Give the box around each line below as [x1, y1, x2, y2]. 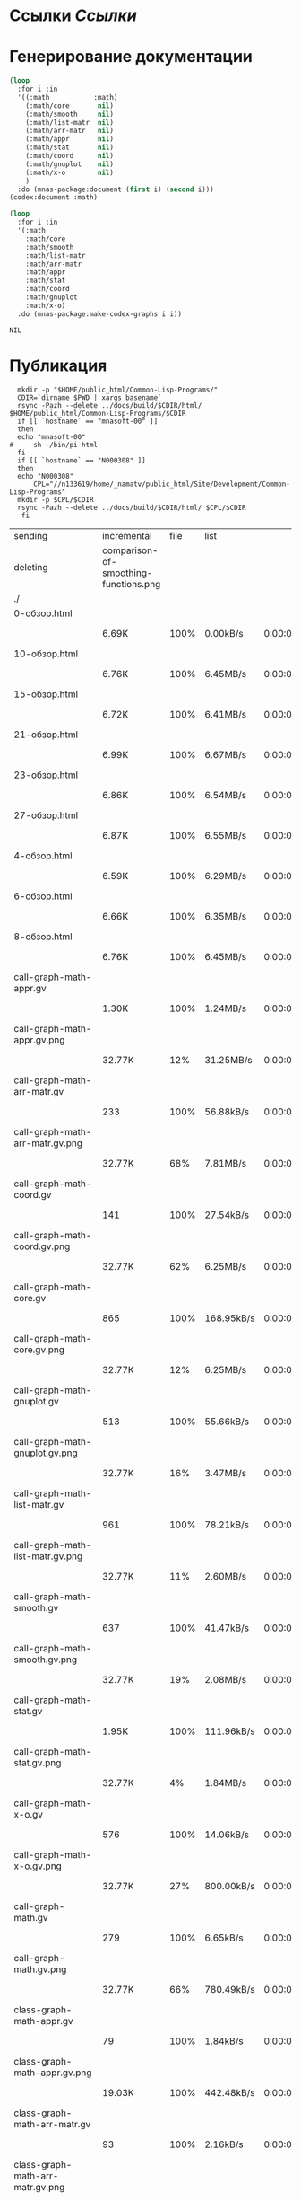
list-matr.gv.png [13, 1550, 83, 1563]
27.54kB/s [204, 1209, 249, 1221]
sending [13, 529, 48, 541]
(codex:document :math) [9, 193, 99, 202]
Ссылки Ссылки [9, 5, 137, 26]
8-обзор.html [13, 930, 73, 943]
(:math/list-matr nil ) [25, 118, 115, 127]
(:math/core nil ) [25, 101, 115, 110]
